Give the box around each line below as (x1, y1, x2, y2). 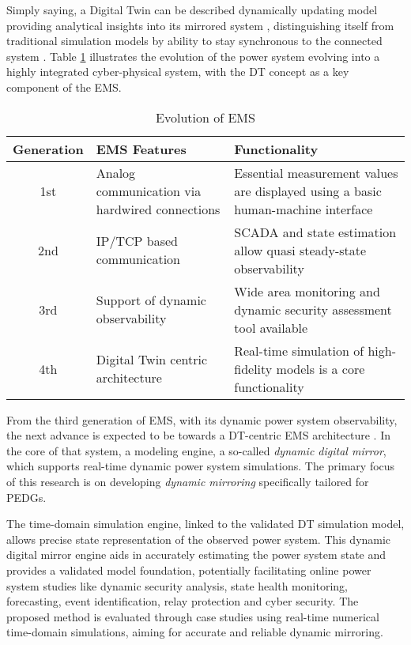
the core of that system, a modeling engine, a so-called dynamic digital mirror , (6, 442, 386, 458)
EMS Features (96, 139, 187, 158)
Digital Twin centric (96, 350, 208, 369)
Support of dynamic (96, 291, 206, 310)
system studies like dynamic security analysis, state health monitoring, (6, 577, 348, 594)
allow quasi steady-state (234, 240, 367, 259)
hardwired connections (96, 199, 221, 218)
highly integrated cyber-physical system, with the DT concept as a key (6, 63, 349, 80)
